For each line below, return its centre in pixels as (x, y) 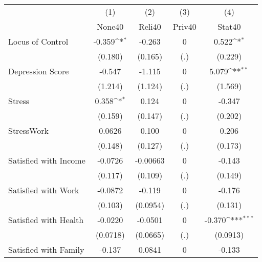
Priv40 (184, 26)
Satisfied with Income (47, 160)
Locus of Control (38, 41)
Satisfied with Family (46, 249)
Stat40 (229, 26)
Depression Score (39, 71)
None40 (110, 26)
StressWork (28, 130)
